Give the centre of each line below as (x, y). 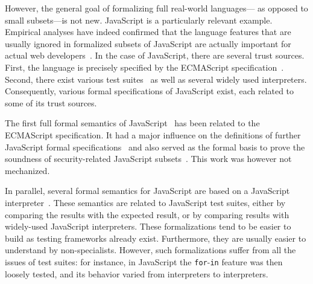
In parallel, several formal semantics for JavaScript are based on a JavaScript (147, 191)
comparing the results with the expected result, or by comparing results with (147, 214)
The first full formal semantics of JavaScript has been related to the (132, 123)
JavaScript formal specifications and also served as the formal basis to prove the (155, 147)
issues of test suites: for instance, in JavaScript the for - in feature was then (144, 261)
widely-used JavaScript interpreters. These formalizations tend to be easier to (148, 226)
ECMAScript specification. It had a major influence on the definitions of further (153, 134)
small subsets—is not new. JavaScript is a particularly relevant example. (139, 20)
